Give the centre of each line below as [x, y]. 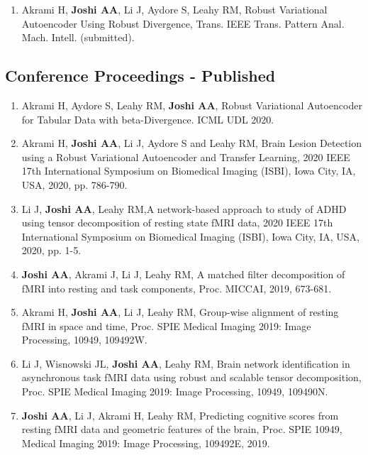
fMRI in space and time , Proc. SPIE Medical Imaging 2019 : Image [166, 325]
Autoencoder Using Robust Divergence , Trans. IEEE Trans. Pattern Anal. [183, 23]
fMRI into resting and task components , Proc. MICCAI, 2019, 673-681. [177, 288]
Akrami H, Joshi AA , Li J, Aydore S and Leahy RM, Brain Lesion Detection [192, 143]
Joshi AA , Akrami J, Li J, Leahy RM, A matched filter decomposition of [183, 274]
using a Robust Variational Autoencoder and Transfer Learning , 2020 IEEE [186, 157]
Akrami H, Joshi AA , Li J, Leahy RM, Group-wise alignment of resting [180, 312]
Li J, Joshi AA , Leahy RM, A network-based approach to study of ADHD [184, 208]
